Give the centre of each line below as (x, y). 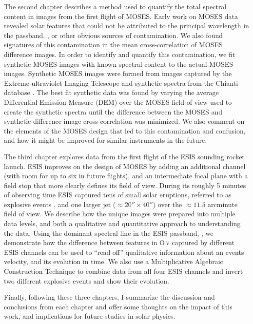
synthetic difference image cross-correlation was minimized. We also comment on (124, 121)
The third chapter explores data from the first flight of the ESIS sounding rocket (124, 156)
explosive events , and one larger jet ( (60, 204)
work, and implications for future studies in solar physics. (90, 316)
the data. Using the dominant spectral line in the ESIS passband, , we (109, 233)
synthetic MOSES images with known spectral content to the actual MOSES (119, 64)
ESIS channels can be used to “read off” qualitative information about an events (124, 252)
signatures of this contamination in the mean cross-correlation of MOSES (113, 45)
